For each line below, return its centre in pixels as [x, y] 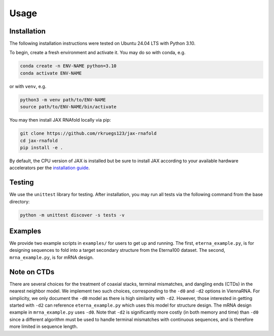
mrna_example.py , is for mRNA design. [52, 257]
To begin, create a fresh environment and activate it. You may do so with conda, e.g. [97, 53]
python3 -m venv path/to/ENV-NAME [63, 100]
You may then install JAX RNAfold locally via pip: [60, 120]
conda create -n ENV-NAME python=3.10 [68, 66]
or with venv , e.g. [28, 86]
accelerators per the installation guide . [49, 168]
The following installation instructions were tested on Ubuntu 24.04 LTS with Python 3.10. [102, 44]
